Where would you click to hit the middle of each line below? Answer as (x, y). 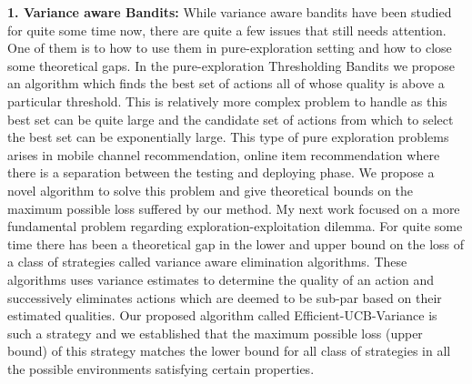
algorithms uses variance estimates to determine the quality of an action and (221, 279)
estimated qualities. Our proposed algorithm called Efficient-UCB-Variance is (222, 315)
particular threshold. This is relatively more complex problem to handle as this (227, 101)
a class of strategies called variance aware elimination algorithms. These (207, 262)
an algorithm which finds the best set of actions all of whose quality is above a (226, 83)
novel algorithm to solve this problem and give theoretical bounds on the (211, 190)
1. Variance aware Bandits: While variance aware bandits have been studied (230, 12)
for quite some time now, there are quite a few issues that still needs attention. (227, 30)
